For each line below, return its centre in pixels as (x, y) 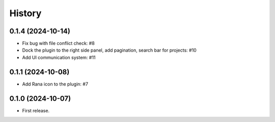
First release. (36, 110)
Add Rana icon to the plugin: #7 (55, 84)
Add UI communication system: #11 (59, 57)
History (25, 13)
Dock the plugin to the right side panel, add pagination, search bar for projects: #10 (109, 50)
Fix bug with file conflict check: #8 (59, 44)
